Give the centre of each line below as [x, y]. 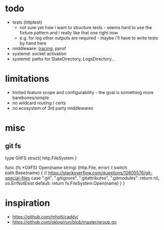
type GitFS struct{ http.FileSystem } [41, 158]
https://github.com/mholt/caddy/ [45, 217]
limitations [27, 79]
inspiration [27, 203]
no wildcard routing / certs [39, 103]
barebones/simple [30, 98]
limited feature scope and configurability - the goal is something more [83, 92]
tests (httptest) [27, 22]
